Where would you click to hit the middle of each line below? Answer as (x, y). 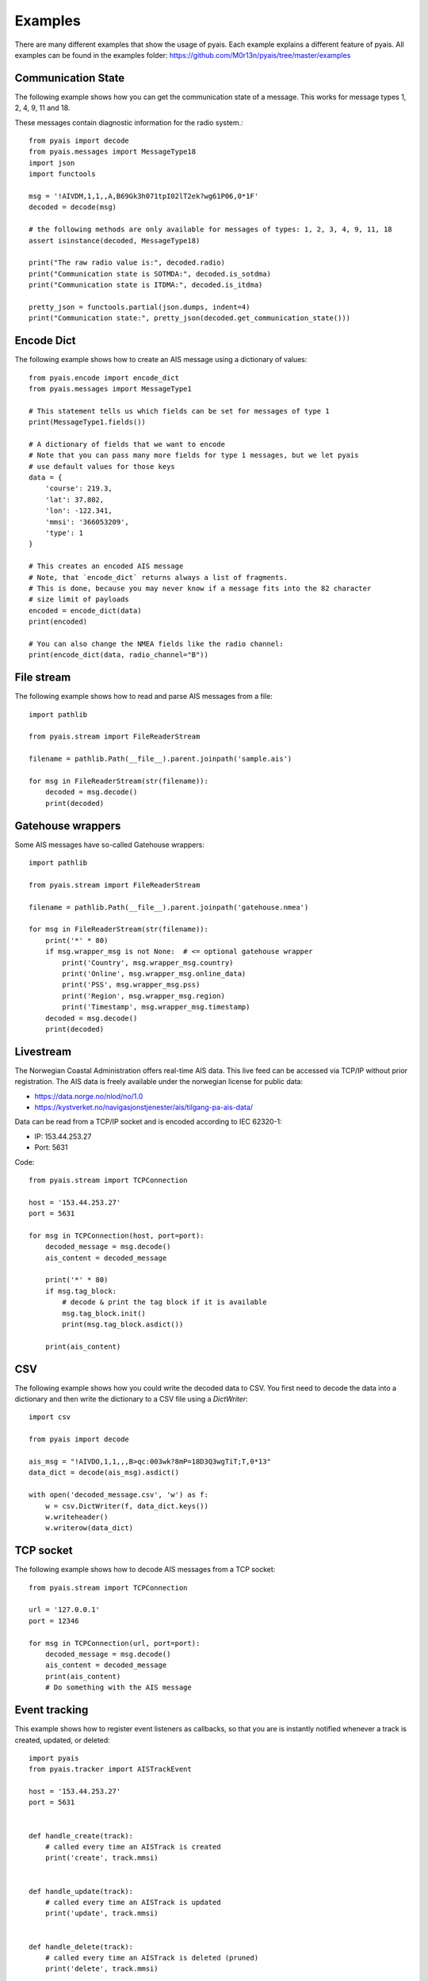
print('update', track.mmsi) (101, 1913)
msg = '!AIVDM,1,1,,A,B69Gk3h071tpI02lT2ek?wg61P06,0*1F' (144, 196)
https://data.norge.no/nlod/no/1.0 (89, 1096)
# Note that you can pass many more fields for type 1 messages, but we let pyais (194, 455)
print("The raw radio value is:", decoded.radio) (127, 263)
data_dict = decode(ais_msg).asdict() (104, 1473)
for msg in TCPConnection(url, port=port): (115, 1643)
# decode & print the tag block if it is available (164, 1302)
